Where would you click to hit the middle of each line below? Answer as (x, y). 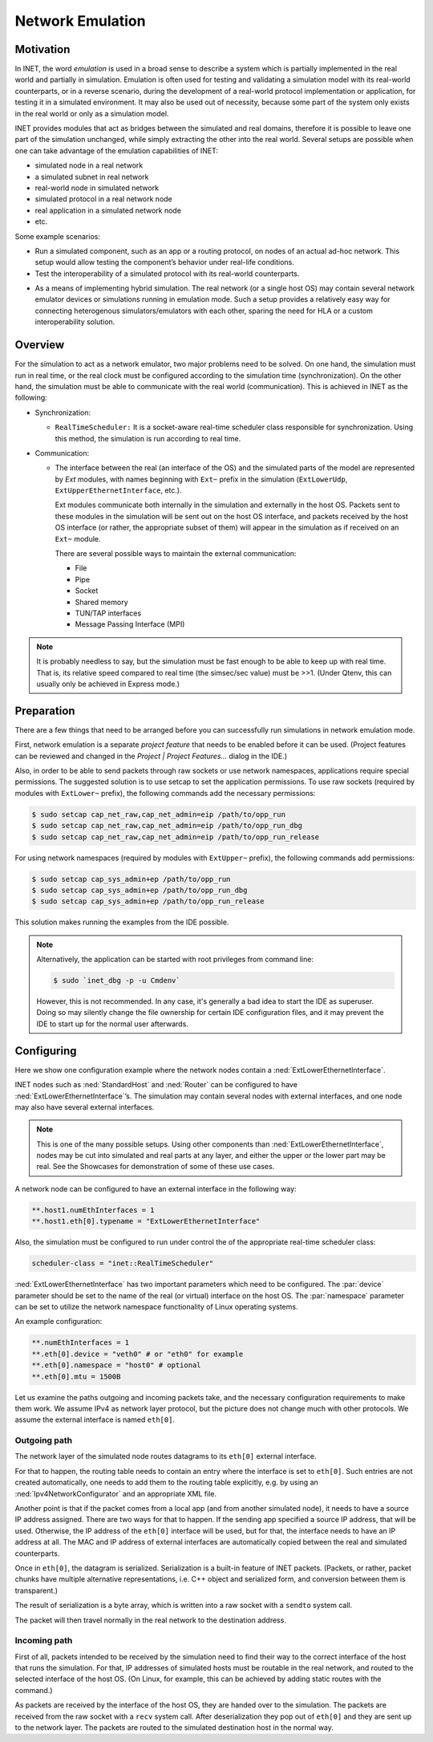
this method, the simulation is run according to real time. (148, 438)
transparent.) (36, 1590)
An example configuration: (59, 1322)
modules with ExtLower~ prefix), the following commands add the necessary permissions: (165, 793)
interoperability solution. (75, 322)
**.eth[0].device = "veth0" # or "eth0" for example (138, 1354)
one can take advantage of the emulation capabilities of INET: (117, 150)
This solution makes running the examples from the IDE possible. (122, 922)
